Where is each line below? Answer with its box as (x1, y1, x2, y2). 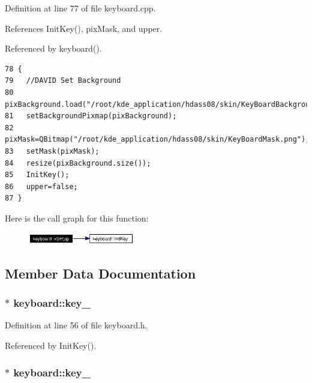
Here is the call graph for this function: (5, 211, 149, 224)
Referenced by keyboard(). (5, 42, 102, 55)
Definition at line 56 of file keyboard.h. (5, 319, 148, 331)
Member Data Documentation (5, 264, 196, 282)
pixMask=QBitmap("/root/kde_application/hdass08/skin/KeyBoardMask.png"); (5, 135, 310, 144)
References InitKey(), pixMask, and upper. (5, 22, 163, 34)
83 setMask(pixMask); (5, 146, 100, 155)
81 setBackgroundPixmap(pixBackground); (5, 112, 177, 121)
